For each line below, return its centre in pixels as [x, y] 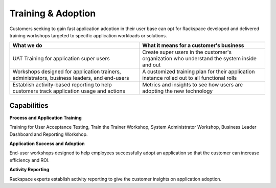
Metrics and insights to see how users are [192, 85]
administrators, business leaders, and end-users [71, 78]
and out [152, 65]
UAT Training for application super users [61, 59]
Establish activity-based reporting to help [62, 85]
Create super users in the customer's [187, 52]
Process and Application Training [45, 118]
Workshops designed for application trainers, [67, 72]
